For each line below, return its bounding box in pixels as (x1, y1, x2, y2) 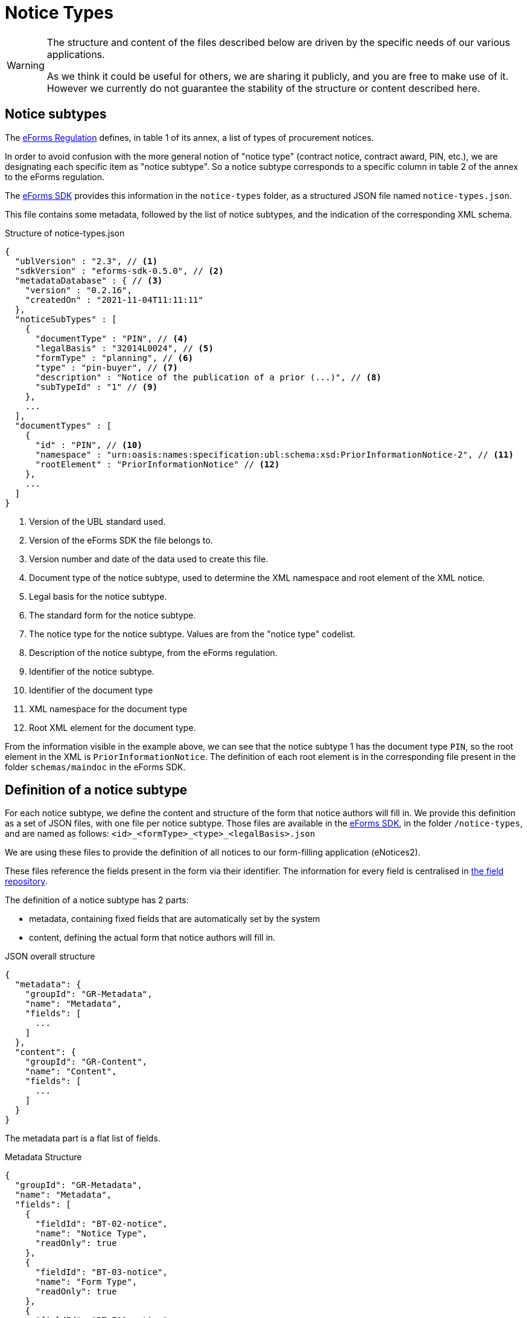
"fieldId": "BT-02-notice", (35, 1219, 168, 1229)
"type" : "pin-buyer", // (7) (35, 362, 178, 372)
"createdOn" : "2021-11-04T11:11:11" (25, 294, 203, 305)
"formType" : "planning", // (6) (35, 352, 193, 363)
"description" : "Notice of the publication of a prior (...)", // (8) (35, 372, 382, 382)
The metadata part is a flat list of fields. (5, 1133, 161, 1144)
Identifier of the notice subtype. (29, 666, 155, 677)
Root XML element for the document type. (29, 722, 196, 733)
